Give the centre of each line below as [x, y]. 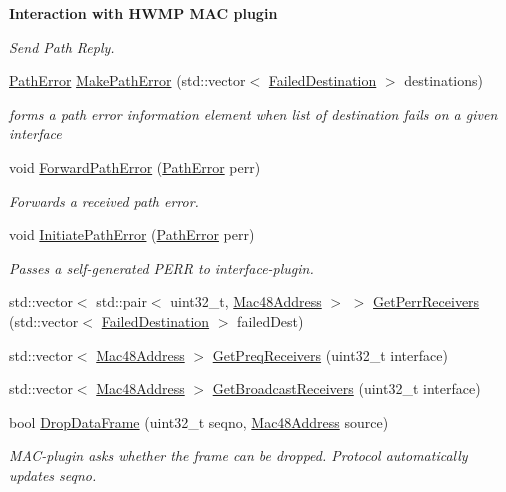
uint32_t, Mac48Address [246, 301]
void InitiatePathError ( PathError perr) [132, 234]
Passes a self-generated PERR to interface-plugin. [161, 267]
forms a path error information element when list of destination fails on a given [253, 113]
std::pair [121, 301]
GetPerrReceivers [426, 301]
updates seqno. [53, 474]
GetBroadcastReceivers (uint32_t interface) [346, 388]
